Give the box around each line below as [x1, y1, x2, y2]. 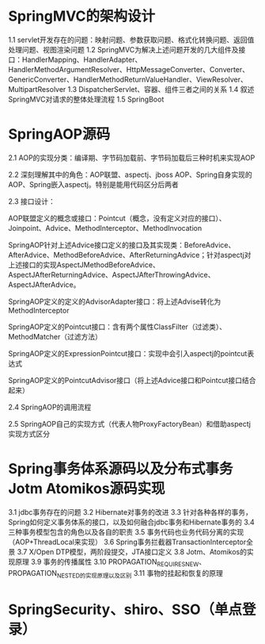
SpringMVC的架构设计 [8, 7, 156, 25]
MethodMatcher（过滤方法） [8, 332, 103, 341]
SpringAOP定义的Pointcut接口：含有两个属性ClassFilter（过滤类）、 [8, 322, 227, 332]
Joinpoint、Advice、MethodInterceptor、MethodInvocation [8, 223, 203, 232]
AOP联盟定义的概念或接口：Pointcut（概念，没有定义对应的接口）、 [8, 213, 227, 223]
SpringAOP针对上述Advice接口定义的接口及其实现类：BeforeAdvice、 [8, 240, 236, 250]
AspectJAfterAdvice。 [8, 279, 81, 289]
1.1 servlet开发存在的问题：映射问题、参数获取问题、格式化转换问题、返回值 [8, 35, 255, 44]
